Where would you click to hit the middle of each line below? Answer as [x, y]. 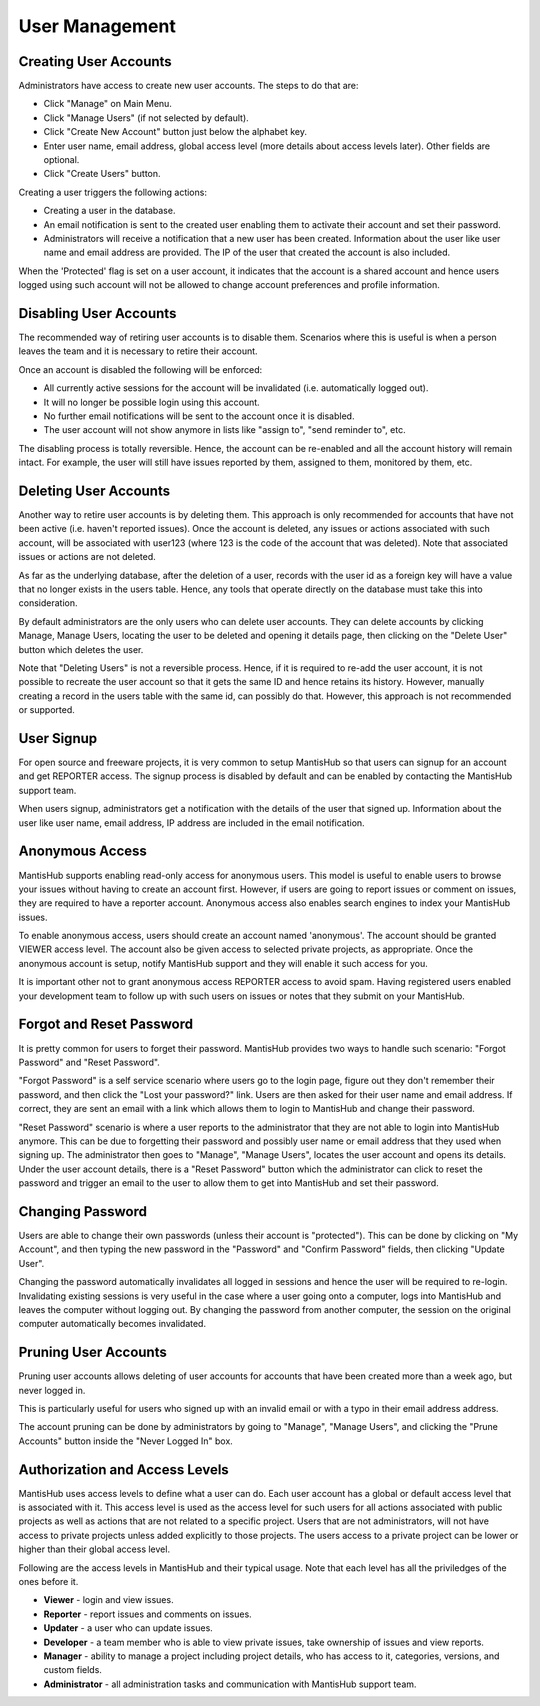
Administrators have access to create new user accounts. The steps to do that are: [188, 86]
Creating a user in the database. [109, 211]
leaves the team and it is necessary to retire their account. [138, 351]
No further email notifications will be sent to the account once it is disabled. [199, 416]
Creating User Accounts [95, 61]
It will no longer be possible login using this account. [151, 402]
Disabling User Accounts [97, 313]
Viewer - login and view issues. [108, 1600]
